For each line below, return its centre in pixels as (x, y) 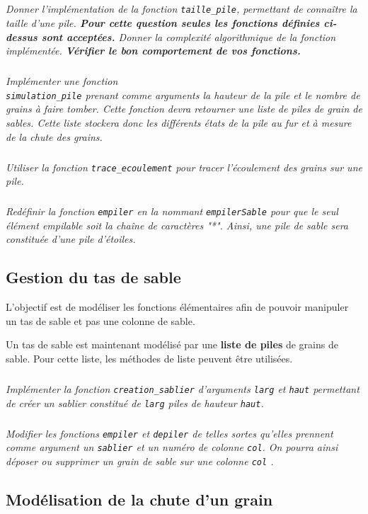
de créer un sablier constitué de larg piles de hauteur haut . (135, 402)
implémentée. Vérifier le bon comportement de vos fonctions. (153, 51)
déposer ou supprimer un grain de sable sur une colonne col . (140, 461)
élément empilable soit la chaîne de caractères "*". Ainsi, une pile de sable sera (177, 225)
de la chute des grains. (54, 136)
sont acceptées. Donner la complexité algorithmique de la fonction (189, 36)
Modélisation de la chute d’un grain (139, 499)
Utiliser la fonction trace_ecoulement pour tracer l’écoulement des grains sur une (184, 167)
